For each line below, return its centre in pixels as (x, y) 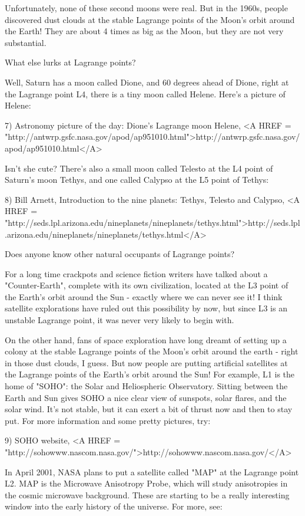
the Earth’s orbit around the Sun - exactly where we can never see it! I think (144, 296)
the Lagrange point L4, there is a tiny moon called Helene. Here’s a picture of (145, 93)
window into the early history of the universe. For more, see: (114, 506)
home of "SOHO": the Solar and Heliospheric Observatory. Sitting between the (146, 386)
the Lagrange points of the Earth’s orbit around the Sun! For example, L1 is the (150, 374)
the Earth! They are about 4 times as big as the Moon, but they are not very (144, 31)
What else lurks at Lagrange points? (70, 62)
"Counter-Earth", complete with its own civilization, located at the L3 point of (147, 285)
